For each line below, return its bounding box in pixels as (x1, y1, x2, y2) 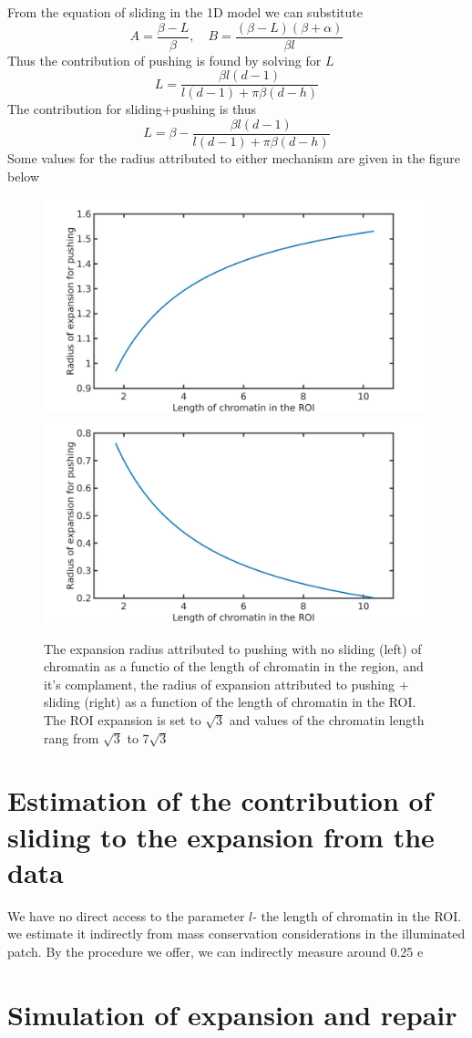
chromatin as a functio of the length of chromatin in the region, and (44, 657, 424, 676)
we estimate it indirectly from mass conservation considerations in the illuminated (7, 924, 466, 943)
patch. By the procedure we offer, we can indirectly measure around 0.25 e (7, 941, 424, 960)
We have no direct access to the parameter (7, 906, 245, 925)
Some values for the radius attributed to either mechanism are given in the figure (7, 148, 461, 167)
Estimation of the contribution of (7, 782, 433, 819)
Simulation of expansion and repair (7, 995, 457, 1033)
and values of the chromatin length (229, 710, 425, 729)
